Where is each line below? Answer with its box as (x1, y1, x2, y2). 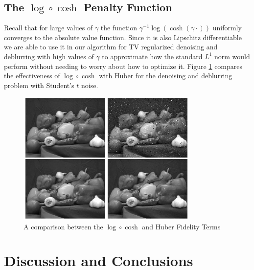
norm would (214, 51, 250, 61)
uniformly (212, 22, 242, 33)
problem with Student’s (4, 80, 74, 90)
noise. (81, 80, 98, 90)
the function (100, 22, 138, 33)
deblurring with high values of (4, 51, 94, 61)
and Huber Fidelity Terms (142, 222, 221, 232)
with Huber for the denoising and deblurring (99, 70, 232, 81)
